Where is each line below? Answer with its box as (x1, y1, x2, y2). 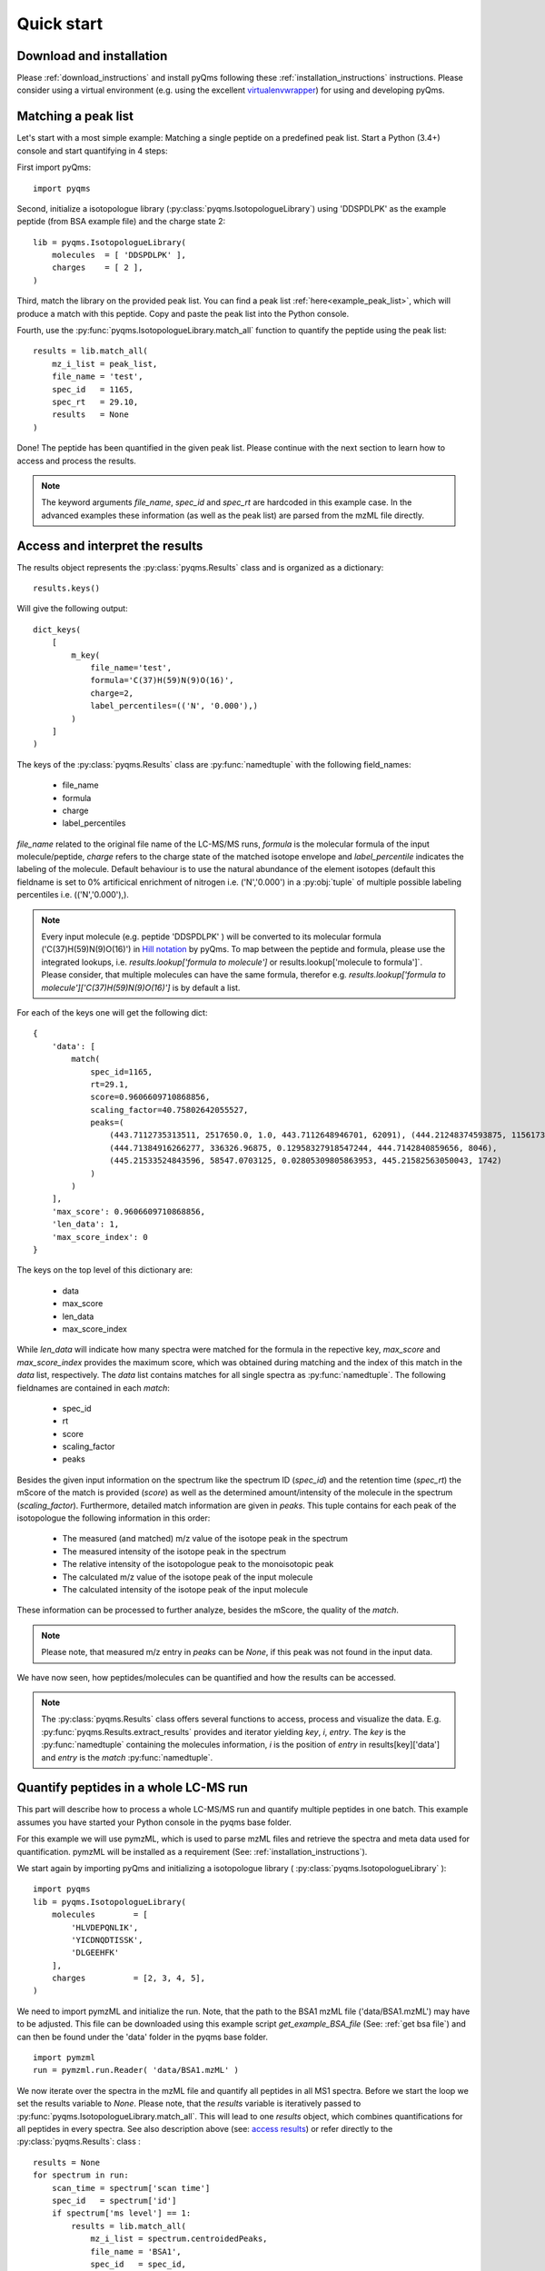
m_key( (71, 650, 101, 660)
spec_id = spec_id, (90, 2258, 186, 2269)
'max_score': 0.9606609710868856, (51, 1206, 206, 1216)
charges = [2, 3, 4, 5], (51, 1973, 206, 1984)
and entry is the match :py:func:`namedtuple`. (41, 1751, 213, 1762)
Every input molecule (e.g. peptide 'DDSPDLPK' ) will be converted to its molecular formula (41, 931, 381, 942)
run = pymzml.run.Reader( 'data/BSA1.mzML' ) (33, 2065, 240, 2076)
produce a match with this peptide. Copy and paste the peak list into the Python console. (16, 308, 350, 319)
